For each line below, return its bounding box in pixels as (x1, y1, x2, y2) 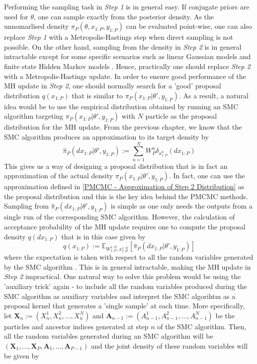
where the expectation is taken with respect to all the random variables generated (4, 252, 254, 262)
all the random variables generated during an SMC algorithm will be (4, 331, 213, 341)
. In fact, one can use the (169, 170, 245, 181)
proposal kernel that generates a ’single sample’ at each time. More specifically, (4, 300, 245, 311)
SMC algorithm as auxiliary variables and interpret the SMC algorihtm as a (4, 291, 236, 301)
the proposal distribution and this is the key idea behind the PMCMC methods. (4, 191, 248, 201)
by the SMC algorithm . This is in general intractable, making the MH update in (4, 261, 251, 272)
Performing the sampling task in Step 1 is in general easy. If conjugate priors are (4, 1, 250, 11)
